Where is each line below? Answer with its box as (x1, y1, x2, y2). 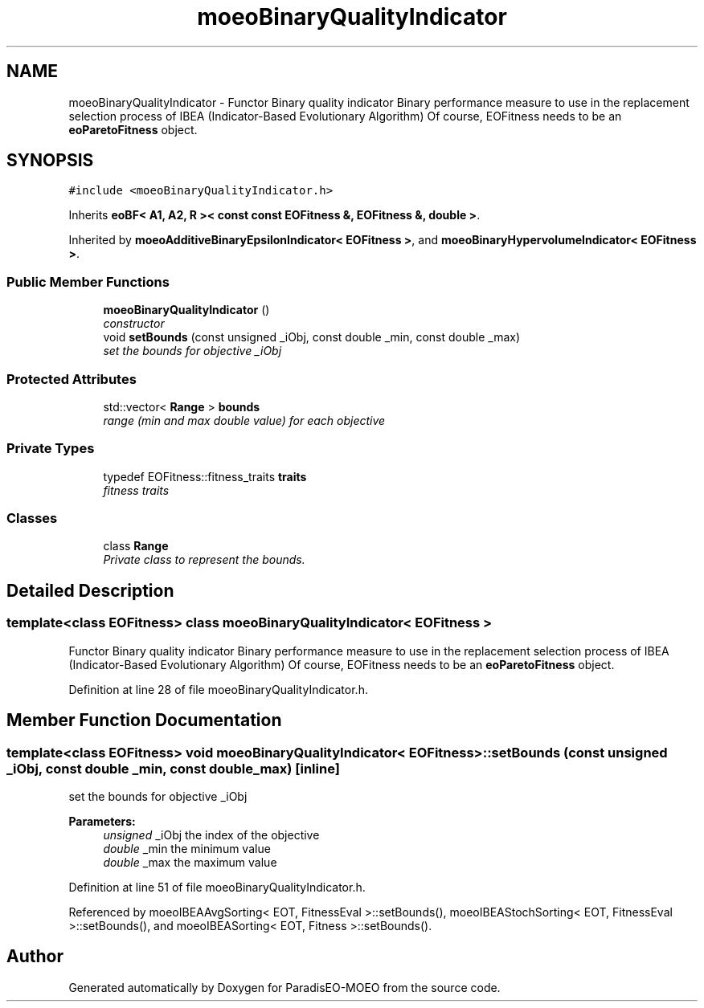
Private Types (6, 440, 95, 457)
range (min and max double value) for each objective (103, 413, 386, 427)
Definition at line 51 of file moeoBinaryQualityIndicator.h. (68, 879, 366, 894)
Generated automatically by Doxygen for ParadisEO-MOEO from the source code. (68, 980, 501, 994)
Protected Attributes (6, 370, 137, 387)
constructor (103, 316, 165, 331)
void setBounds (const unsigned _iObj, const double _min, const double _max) (103, 330, 521, 345)
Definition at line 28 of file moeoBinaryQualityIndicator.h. (68, 682, 368, 696)
